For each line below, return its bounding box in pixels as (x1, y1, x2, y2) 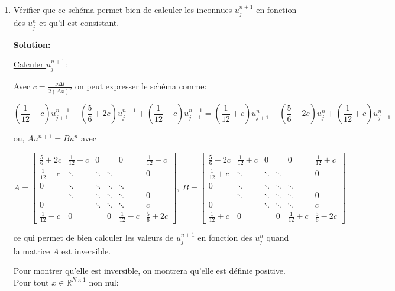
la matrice (13, 244, 50, 257)
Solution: (13, 38, 51, 50)
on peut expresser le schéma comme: (75, 79, 207, 92)
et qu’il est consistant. (39, 17, 119, 29)
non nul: (89, 276, 119, 288)
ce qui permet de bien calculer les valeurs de (13, 231, 174, 244)
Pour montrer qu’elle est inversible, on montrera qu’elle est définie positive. (13, 264, 286, 277)
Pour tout (13, 276, 49, 288)
